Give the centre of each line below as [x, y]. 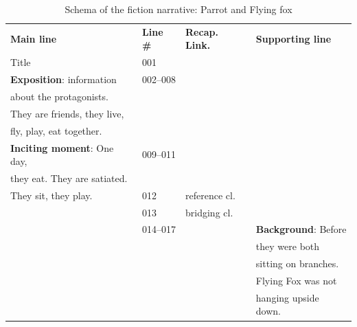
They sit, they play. [51, 195]
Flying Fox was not [296, 280]
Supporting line [293, 38]
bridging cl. [209, 212]
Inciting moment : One [62, 147]
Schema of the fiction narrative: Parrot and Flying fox [178, 9]
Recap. [202, 31]
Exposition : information [64, 79]
